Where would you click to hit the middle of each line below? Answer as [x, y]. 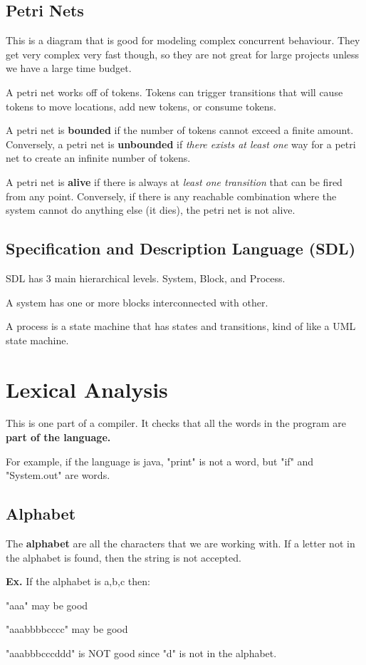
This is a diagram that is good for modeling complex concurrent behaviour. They [183, 40]
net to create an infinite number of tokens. [98, 158]
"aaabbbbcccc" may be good [67, 629]
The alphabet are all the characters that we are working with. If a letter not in [181, 543]
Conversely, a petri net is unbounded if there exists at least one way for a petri [181, 144]
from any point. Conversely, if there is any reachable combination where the [171, 196]
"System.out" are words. [58, 475]
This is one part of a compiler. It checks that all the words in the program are [176, 423]
